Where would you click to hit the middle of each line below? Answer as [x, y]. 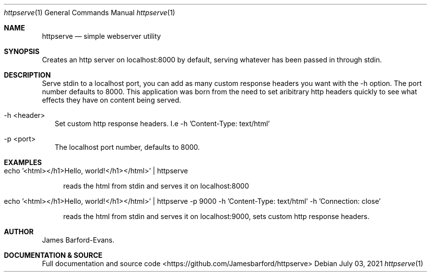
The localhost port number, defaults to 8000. [127, 147]
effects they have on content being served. [112, 100]
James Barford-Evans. [78, 240]
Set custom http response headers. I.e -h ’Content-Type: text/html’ [162, 124]
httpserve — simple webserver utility [101, 36]
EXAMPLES [23, 162]
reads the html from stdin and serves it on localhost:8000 [156, 186]
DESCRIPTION [28, 75]
